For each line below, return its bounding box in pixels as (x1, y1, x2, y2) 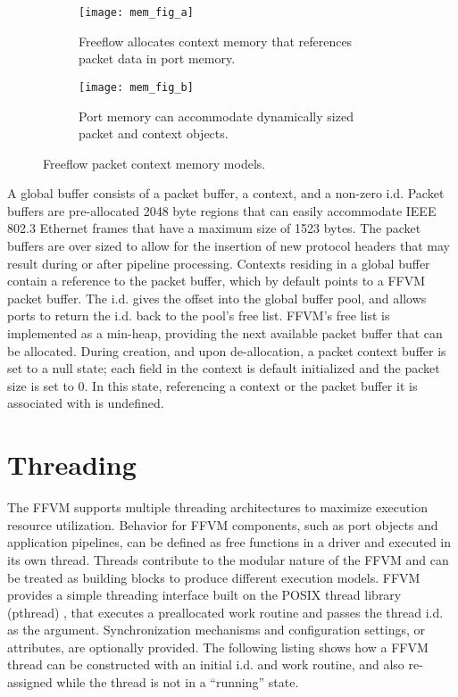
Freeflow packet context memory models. (43, 154, 266, 172)
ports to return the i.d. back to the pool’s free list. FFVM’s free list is (7, 306, 390, 325)
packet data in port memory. (79, 49, 236, 68)
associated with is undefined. (7, 394, 164, 412)
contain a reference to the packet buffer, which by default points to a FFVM (7, 271, 426, 290)
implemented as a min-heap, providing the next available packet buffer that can (7, 324, 443, 343)
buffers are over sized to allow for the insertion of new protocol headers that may (7, 236, 450, 255)
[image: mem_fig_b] (79, 80, 194, 94)
